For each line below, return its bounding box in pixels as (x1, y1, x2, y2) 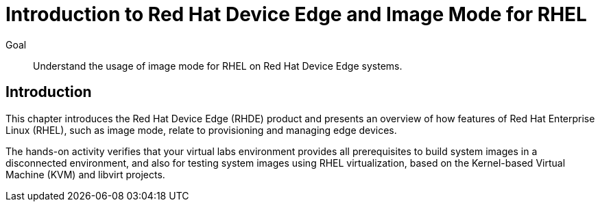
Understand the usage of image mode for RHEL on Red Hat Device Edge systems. (33, 59, 403, 72)
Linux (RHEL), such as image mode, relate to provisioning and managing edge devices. (5, 124, 397, 136)
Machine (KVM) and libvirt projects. (5, 168, 165, 180)
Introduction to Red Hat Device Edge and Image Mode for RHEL (5, 3, 587, 26)
